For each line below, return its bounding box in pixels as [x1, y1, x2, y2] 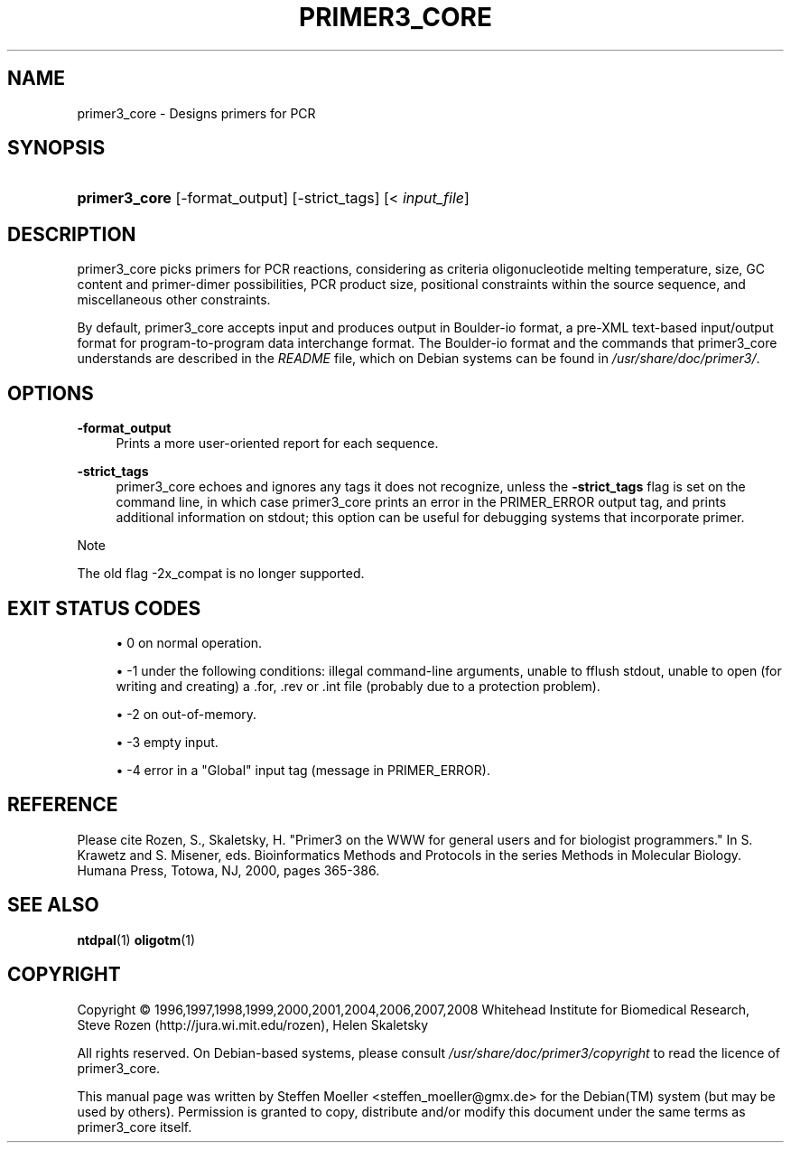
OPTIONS [7, 381, 94, 405]
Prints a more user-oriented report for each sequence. [116, 435, 439, 452]
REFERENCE [7, 793, 118, 817]
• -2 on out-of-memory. [116, 706, 257, 722]
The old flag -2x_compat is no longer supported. [77, 566, 365, 582]
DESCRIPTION [7, 222, 136, 246]
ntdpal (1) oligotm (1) [77, 931, 196, 948]
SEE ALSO [7, 893, 99, 917]
